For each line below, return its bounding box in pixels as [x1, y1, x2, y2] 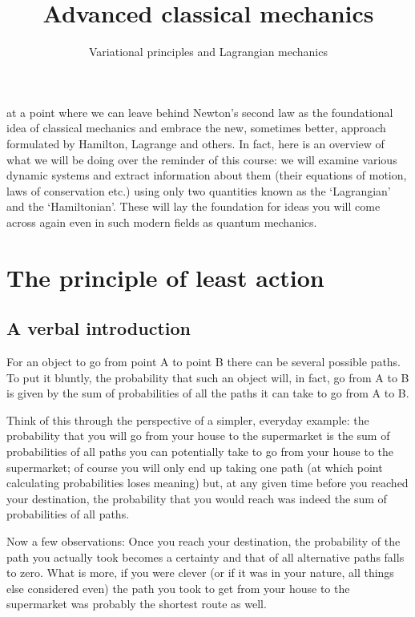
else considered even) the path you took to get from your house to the [6, 579, 350, 596]
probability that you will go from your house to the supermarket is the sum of [6, 427, 390, 444]
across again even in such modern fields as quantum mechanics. [6, 213, 317, 230]
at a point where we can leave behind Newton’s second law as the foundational [6, 103, 393, 120]
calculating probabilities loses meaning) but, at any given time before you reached [6, 474, 409, 491]
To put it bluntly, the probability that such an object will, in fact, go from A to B [6, 369, 409, 385]
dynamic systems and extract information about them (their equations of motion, [6, 167, 407, 183]
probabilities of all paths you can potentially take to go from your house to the [6, 443, 393, 460]
